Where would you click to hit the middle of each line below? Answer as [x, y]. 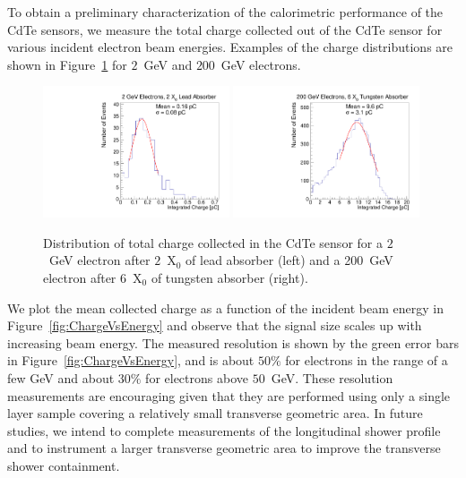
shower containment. [64, 465]
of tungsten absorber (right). [229, 277]
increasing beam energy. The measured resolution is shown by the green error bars [233, 342]
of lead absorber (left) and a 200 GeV [289, 260]
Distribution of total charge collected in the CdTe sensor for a [213, 242]
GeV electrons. [261, 64]
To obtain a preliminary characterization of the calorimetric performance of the [225, 12]
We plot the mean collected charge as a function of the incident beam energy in [226, 307]
